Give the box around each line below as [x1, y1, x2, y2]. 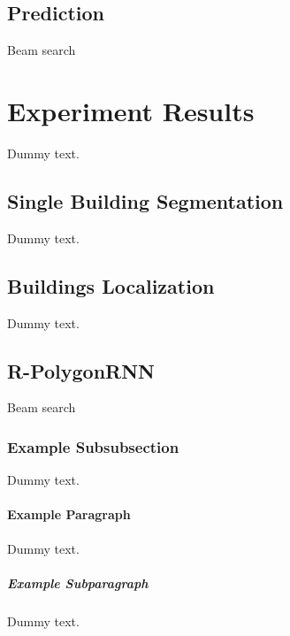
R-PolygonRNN [7, 356, 156, 384]
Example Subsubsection [7, 435, 179, 457]
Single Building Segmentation [7, 187, 284, 214]
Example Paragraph [7, 505, 131, 524]
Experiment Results [7, 92, 255, 128]
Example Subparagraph [7, 573, 149, 592]
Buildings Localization [7, 272, 215, 299]
